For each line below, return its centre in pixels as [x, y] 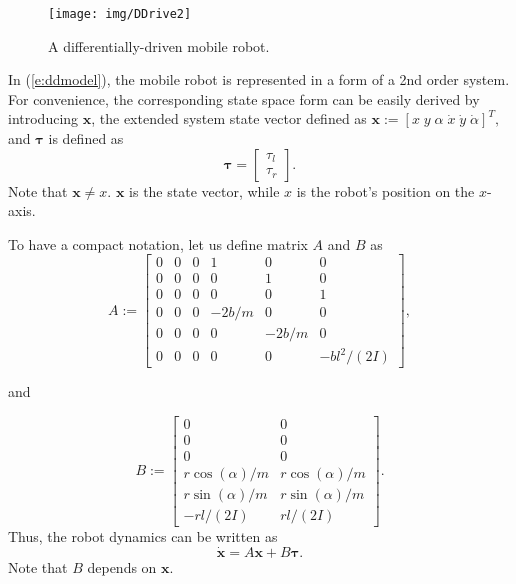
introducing [43, 118]
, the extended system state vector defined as [229, 118]
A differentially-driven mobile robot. [159, 45]
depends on [122, 566]
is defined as [86, 138]
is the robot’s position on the [385, 190]
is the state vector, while [204, 190]
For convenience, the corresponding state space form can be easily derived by [244, 98]
